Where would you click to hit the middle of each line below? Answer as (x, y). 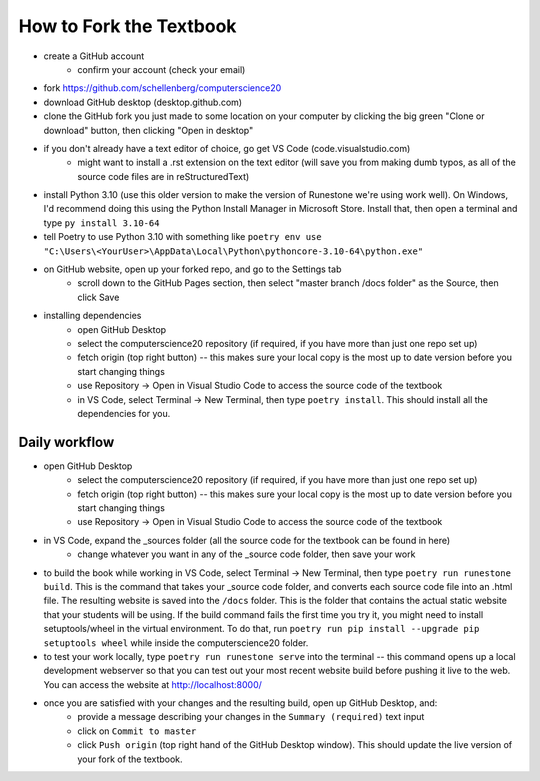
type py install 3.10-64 (101, 222)
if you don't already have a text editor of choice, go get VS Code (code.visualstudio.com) (227, 148)
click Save (98, 297)
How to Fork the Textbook (127, 26)
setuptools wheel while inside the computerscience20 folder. (176, 642)
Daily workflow (66, 441)
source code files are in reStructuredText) (163, 176)
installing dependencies (92, 316)
